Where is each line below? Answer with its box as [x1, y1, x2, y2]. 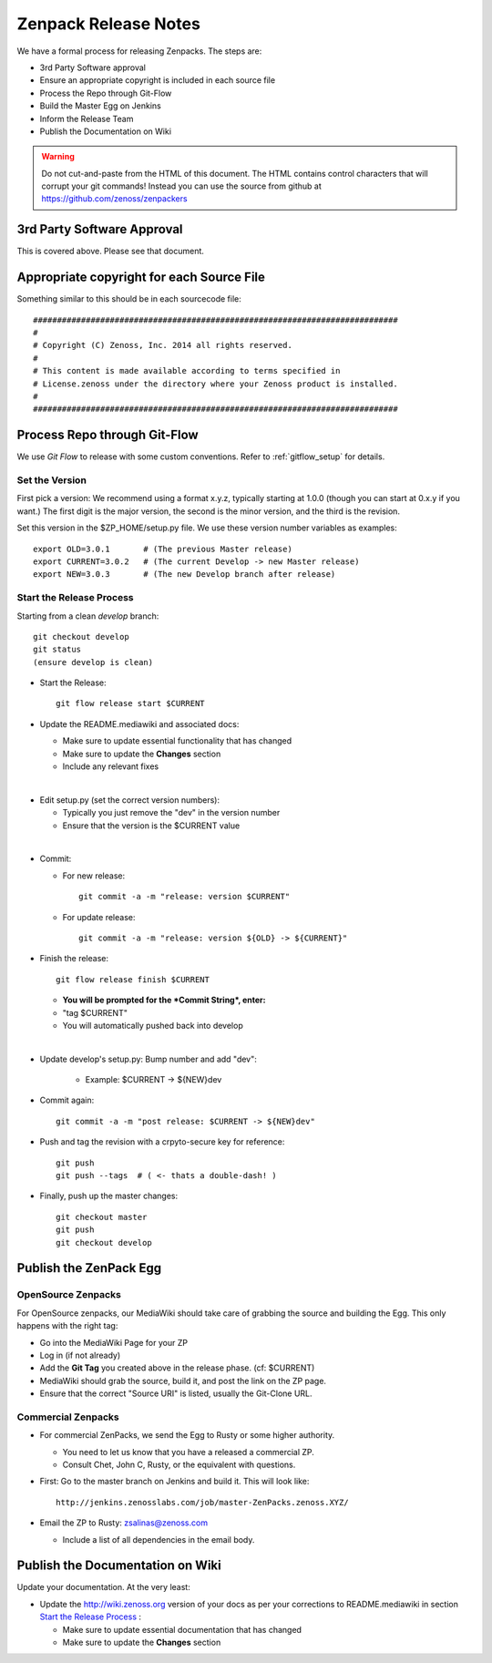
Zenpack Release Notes [16, 14, 200, 34]
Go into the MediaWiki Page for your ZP [39, 1337, 189, 1348]
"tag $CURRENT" [62, 1007, 128, 1018]
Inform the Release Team [39, 113, 134, 124]
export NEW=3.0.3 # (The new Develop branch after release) [33, 570, 336, 580]
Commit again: [39, 1094, 95, 1106]
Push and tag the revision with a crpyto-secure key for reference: [39, 1136, 285, 1147]
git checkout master [56, 1212, 148, 1222]
